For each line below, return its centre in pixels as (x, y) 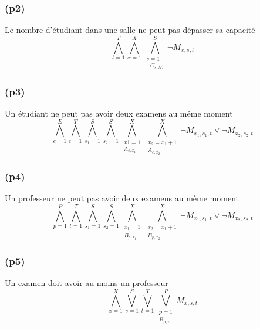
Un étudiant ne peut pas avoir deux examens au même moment (119, 113)
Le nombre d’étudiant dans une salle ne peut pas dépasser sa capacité (130, 30)
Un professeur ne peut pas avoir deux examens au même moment (122, 198)
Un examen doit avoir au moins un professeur (87, 283)
